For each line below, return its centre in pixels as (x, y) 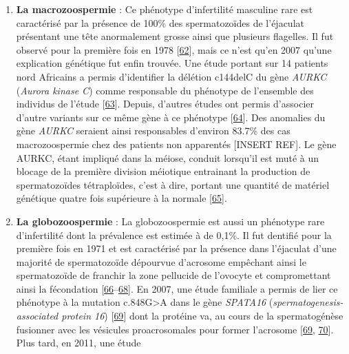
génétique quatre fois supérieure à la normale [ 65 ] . (121, 198)
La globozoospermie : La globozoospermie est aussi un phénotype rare (170, 221)
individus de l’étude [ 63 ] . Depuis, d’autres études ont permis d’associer (165, 104)
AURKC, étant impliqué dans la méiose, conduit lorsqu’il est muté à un (167, 157)
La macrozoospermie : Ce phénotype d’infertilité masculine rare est (165, 9)
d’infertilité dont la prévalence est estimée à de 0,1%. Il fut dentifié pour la (174, 235)
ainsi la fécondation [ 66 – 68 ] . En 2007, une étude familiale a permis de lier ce (177, 288)
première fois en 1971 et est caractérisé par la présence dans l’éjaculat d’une (176, 248)
